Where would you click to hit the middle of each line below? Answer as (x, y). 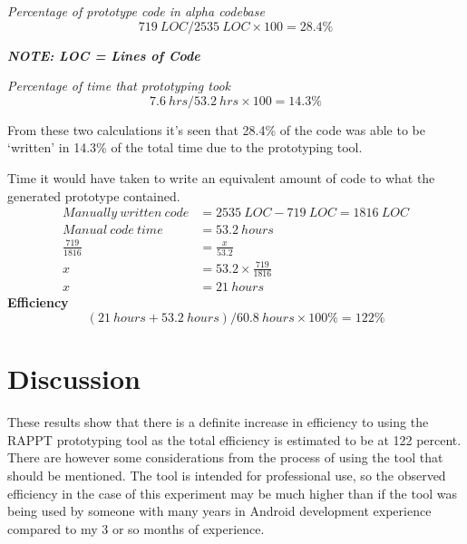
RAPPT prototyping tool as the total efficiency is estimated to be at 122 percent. (234, 439)
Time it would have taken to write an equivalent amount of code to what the (221, 177)
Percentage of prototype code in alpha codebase (136, 11)
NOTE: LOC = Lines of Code (104, 55)
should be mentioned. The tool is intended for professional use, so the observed (227, 475)
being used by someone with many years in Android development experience (219, 511)
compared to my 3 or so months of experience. (136, 528)
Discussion (74, 379)
